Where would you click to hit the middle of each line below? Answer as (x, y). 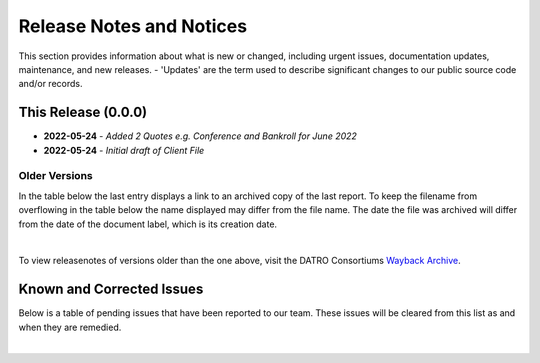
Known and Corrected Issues (111, 289)
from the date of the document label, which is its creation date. (148, 224)
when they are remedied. (70, 327)
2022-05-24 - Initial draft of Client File (124, 150)
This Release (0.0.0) (83, 112)
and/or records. (50, 84)
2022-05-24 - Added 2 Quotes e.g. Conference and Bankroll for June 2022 (200, 136)
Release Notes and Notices (133, 26)
